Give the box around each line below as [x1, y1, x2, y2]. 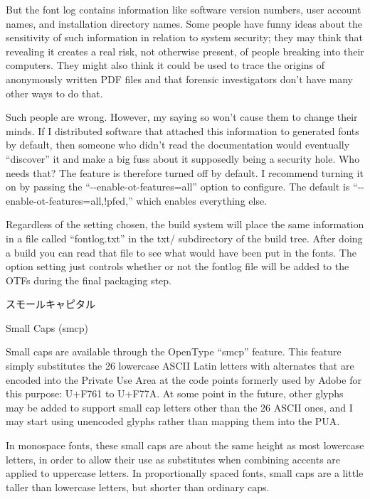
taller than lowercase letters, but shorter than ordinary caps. [6, 479, 270, 494]
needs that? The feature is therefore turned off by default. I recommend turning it [6, 165, 364, 180]
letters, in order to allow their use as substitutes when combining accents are [6, 451, 341, 466]
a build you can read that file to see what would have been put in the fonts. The [6, 245, 356, 259]
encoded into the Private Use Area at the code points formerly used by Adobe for [6, 372, 361, 387]
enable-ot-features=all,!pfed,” [6, 193, 133, 208]
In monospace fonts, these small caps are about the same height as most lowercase [6, 438, 364, 453]
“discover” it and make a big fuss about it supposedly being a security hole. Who [6, 151, 360, 166]
